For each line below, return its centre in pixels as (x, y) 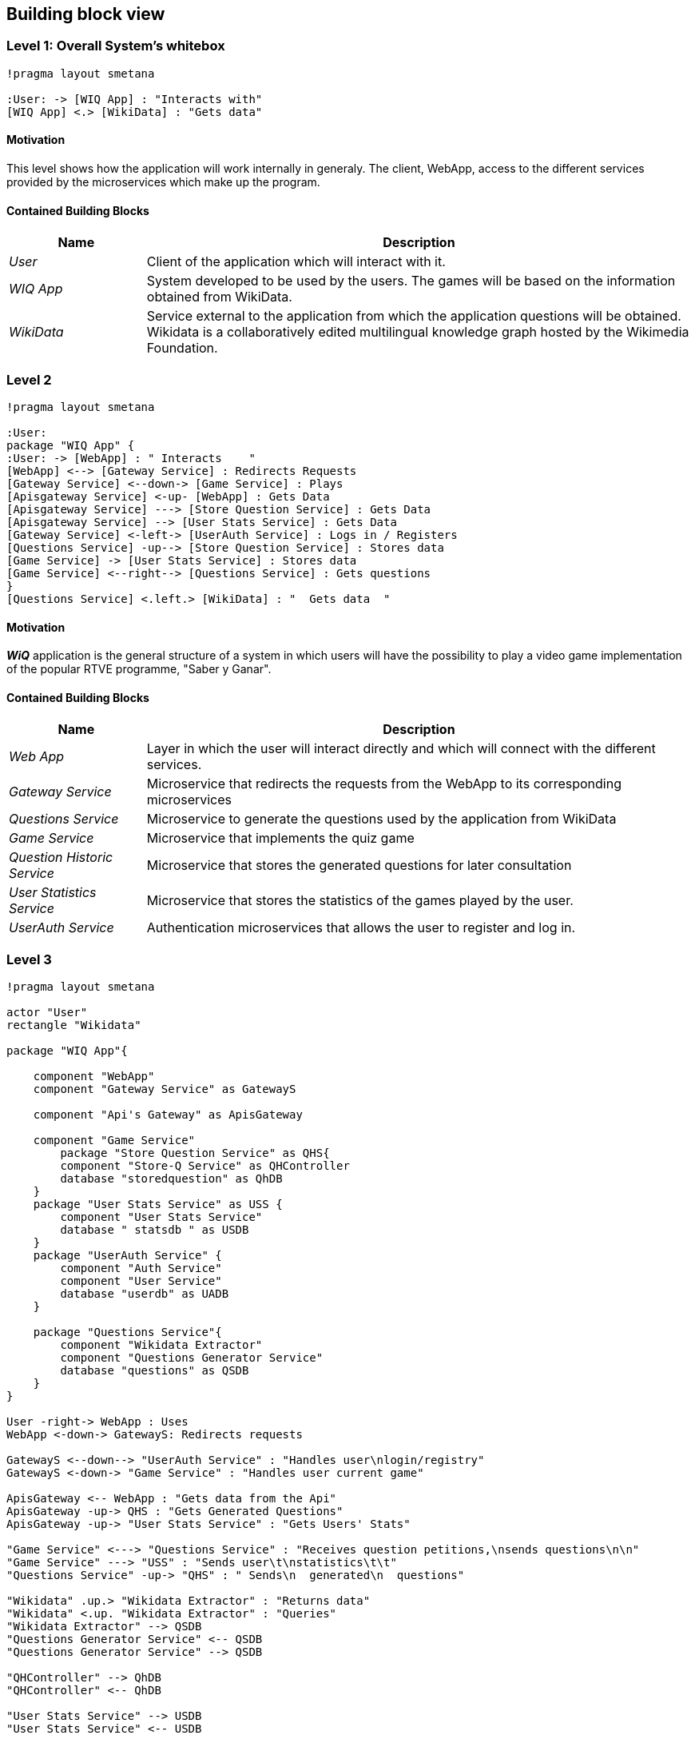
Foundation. (182, 348)
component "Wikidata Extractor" (161, 1345)
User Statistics (53, 893)
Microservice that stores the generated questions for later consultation (359, 866)
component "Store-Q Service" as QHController (205, 1166)
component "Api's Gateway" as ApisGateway (168, 1115)
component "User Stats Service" (161, 1217)
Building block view (86, 14)
